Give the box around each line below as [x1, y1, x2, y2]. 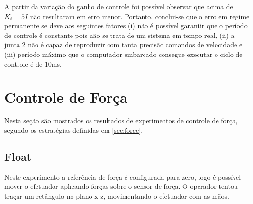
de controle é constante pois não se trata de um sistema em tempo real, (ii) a [4, 30, 235, 40]
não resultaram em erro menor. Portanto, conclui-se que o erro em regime [30, 11, 250, 21]
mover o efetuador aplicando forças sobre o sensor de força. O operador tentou [4, 181, 238, 191]
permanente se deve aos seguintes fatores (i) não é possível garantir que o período [4, 20, 248, 31]
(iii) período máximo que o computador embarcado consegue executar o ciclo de [4, 49, 243, 59]
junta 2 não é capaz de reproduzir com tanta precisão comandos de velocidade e [4, 39, 243, 50]
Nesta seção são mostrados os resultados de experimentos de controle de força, [4, 115, 238, 126]
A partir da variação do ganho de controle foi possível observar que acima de [4, 1, 233, 11]
